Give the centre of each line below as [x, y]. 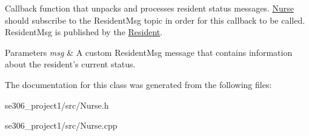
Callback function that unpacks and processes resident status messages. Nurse [149, 8]
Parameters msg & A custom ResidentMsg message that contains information [149, 52]
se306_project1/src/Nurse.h [57, 105]
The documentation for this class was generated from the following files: [138, 84]
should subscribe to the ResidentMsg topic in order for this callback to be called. [155, 20]
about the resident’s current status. [70, 64]
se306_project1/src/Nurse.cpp [61, 125]
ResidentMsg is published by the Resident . [84, 32]
